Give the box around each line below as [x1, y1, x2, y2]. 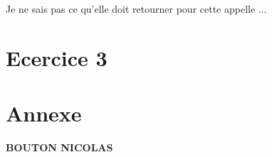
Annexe [6, 99, 82, 128]
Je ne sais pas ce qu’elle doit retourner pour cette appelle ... [6, 1, 267, 16]
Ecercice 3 [6, 43, 108, 72]
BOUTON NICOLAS [6, 140, 113, 155]
